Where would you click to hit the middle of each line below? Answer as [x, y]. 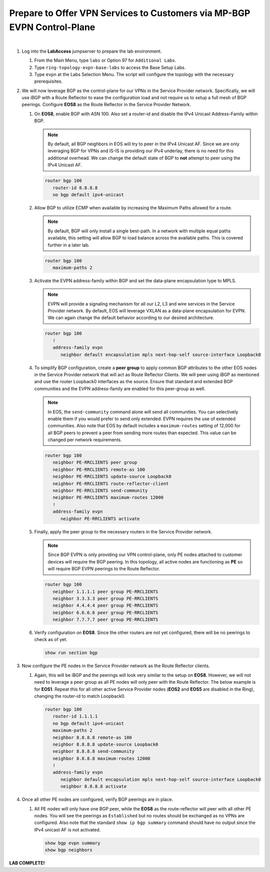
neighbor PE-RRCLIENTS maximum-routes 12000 [108, 498]
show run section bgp [71, 653]
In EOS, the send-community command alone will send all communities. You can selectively [143, 412]
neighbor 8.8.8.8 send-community [94, 752]
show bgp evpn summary [72, 843]
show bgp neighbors [68, 850]
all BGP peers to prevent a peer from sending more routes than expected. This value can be [142, 433]
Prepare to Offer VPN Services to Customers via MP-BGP [130, 13]
